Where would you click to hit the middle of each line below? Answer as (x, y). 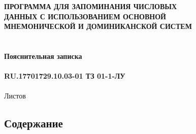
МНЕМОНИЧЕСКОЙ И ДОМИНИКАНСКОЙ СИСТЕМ (98, 26)
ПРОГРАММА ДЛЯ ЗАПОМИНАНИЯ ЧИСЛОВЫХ (91, 6)
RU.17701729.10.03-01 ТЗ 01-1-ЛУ (65, 76)
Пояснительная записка (43, 56)
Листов (15, 96)
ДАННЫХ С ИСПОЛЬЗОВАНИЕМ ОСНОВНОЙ (85, 16)
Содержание (34, 123)
